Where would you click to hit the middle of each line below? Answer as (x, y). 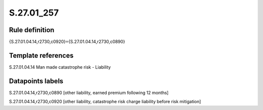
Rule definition (32, 30)
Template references (41, 55)
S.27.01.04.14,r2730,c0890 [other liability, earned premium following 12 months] (89, 92)
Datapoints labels (36, 81)
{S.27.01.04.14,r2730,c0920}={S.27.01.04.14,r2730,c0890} (67, 42)
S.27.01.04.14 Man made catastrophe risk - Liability (60, 67)
